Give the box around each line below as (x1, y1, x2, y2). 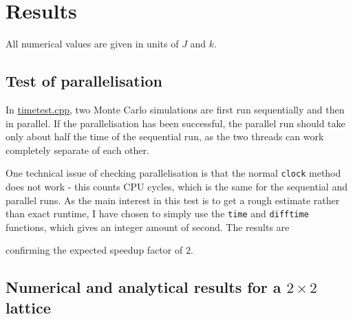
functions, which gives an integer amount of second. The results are (6, 219, 290, 234)
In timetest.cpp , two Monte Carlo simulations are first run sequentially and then (6, 102, 345, 116)
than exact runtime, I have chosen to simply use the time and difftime (6, 206, 309, 221)
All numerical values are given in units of (6, 36, 179, 51)
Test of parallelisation (6, 70, 162, 91)
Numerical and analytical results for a (6, 276, 281, 298)
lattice (6, 296, 51, 318)
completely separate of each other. (6, 142, 149, 157)
